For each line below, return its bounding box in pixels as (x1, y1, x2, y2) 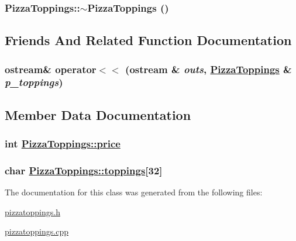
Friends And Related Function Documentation (5, 31, 292, 49)
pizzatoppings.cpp (5, 225, 68, 237)
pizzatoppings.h (5, 205, 60, 218)
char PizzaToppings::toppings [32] (5, 163, 163, 177)
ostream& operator (5, 61, 97, 76)
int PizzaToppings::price (5, 136, 121, 151)
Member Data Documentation (5, 105, 191, 123)
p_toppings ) (5, 75, 63, 89)
